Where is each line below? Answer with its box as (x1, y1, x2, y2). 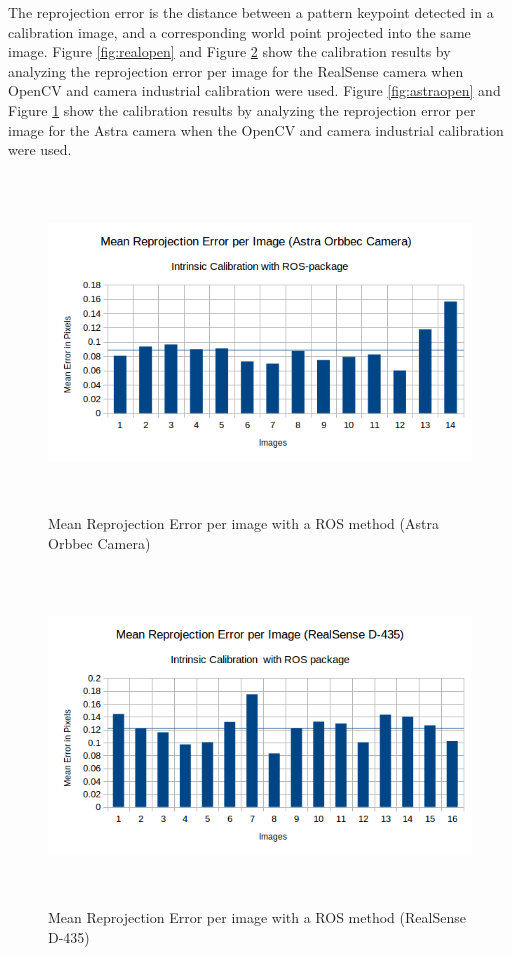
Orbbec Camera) (48, 532, 151, 553)
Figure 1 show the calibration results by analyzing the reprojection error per (8, 99, 476, 120)
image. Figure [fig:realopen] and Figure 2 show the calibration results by (8, 41, 451, 62)
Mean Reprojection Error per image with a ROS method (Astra (48, 513, 439, 534)
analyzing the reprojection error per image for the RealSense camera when (8, 60, 464, 81)
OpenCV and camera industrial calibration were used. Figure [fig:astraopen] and (8, 80, 501, 101)
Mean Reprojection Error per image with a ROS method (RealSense (48, 907, 466, 928)
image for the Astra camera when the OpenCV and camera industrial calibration (8, 119, 504, 140)
